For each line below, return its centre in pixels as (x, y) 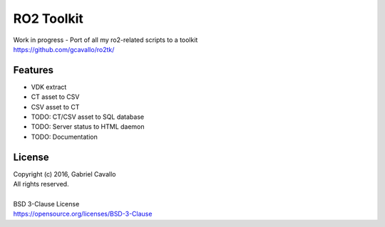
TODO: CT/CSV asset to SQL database (88, 117)
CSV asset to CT (55, 107)
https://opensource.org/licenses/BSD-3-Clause (83, 214)
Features (33, 70)
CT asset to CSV (55, 97)
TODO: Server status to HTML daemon (88, 127)
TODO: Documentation (64, 137)
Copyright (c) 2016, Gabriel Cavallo (65, 174)
